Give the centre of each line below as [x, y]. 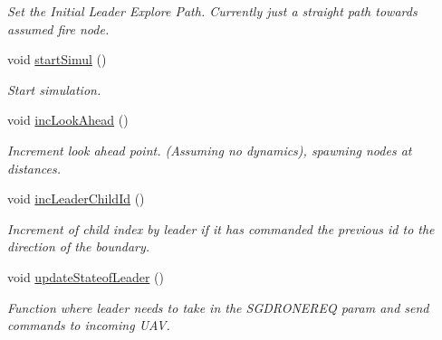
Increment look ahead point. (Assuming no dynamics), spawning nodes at [210, 150]
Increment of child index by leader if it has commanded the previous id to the [221, 228]
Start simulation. [54, 89]
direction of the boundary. [79, 246]
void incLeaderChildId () [76, 198]
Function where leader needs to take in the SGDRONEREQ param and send [218, 307]
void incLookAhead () [68, 120]
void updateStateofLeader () [86, 276]
